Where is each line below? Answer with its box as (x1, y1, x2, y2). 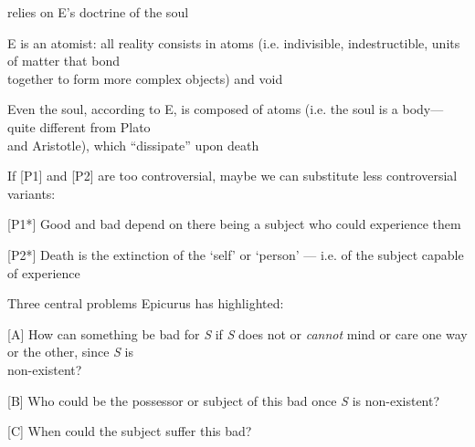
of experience (7, 263, 80, 282)
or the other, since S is (7, 342, 133, 361)
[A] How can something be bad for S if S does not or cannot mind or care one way (7, 324, 468, 343)
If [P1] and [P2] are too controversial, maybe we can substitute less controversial (7, 166, 458, 185)
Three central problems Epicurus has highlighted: (7, 294, 284, 313)
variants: (7, 183, 56, 203)
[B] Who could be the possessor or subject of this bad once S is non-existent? (7, 390, 440, 410)
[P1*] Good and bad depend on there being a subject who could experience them (7, 214, 461, 234)
